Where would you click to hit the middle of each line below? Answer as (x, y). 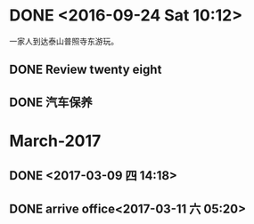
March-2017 (55, 141)
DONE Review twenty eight (86, 70)
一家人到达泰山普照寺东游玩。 (64, 41)
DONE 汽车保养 (51, 102)
